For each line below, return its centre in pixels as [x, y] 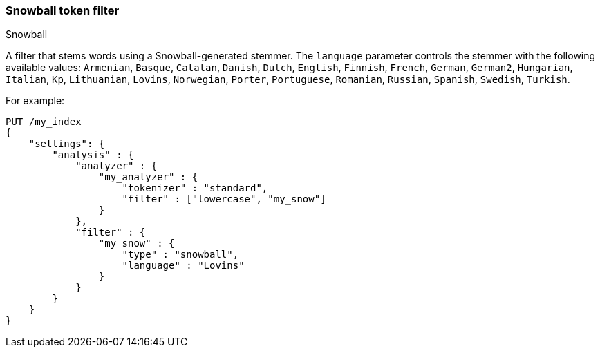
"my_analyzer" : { [148, 177]
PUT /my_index [44, 122]
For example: [35, 101]
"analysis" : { [93, 155]
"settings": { [67, 144]
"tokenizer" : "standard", [195, 188]
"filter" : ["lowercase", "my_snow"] [224, 199]
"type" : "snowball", [180, 255]
